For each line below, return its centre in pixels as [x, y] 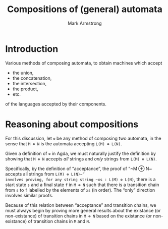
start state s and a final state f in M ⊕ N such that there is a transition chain [82, 185]
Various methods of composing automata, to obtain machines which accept [84, 63]
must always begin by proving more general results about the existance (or [83, 210]
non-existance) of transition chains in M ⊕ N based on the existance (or [79, 216]
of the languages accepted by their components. [56, 104]
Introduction [32, 49]
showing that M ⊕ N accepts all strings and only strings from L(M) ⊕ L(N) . [81, 159]
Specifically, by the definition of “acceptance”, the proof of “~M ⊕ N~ [79, 168]
